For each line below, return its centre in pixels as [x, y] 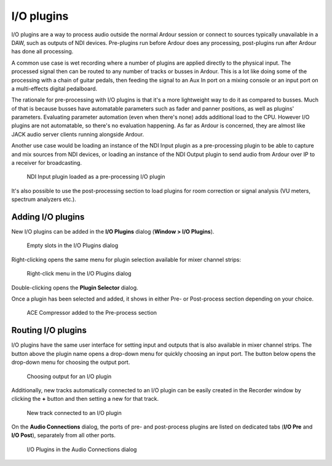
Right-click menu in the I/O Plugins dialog [79, 274]
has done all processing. [42, 52]
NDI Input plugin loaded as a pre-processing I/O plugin [96, 177]
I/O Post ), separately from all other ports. [64, 435]
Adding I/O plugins [48, 217]
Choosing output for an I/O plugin [69, 376]
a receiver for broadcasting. [47, 163]
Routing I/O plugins [49, 330]
